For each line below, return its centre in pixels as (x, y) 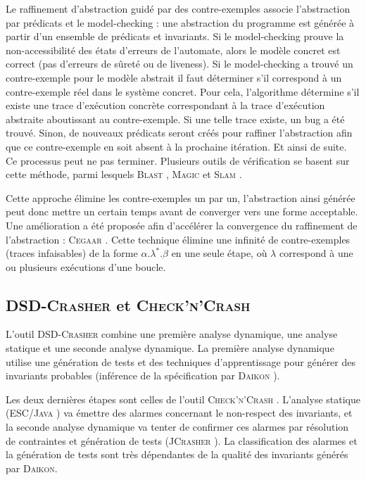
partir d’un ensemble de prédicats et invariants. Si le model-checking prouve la (175, 36)
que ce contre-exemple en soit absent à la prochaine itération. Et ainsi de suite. (176, 146)
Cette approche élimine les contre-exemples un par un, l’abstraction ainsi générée (181, 197)
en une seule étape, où (219, 253)
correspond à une (316, 253)
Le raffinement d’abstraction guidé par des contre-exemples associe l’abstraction (178, 8)
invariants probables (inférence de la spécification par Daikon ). (143, 375)
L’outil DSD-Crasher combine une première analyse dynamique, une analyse (172, 334)
